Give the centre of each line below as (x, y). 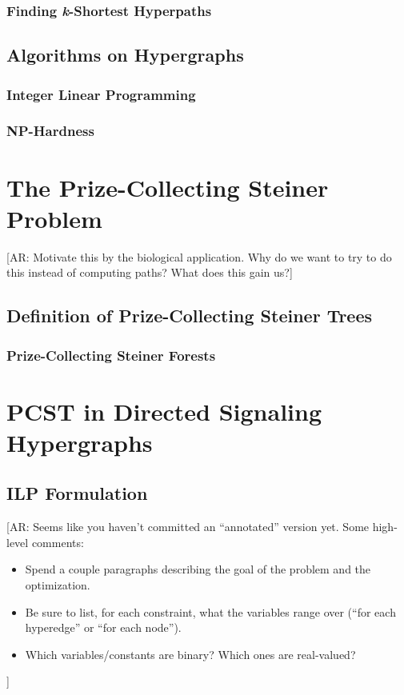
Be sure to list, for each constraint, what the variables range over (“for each (210, 611)
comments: (58, 542)
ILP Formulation (77, 493)
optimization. (58, 584)
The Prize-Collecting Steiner (168, 187)
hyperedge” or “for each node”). (103, 627)
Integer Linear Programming (101, 94)
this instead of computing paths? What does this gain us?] (150, 272)
